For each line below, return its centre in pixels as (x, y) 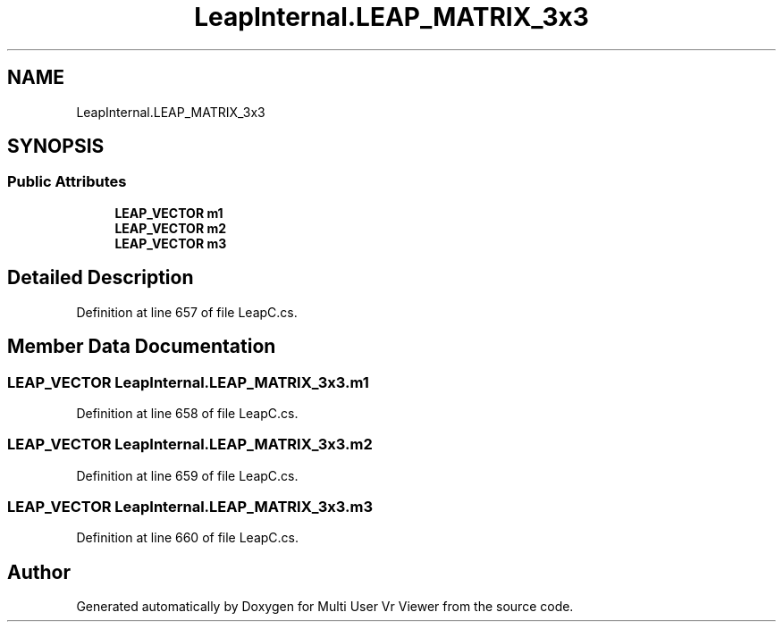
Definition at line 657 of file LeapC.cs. (187, 312)
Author (39, 572)
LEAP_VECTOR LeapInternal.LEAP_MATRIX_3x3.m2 (190, 444)
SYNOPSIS (56, 147)
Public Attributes (67, 182)
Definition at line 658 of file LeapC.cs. (187, 413)
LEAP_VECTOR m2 (170, 228)
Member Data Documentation (142, 347)
